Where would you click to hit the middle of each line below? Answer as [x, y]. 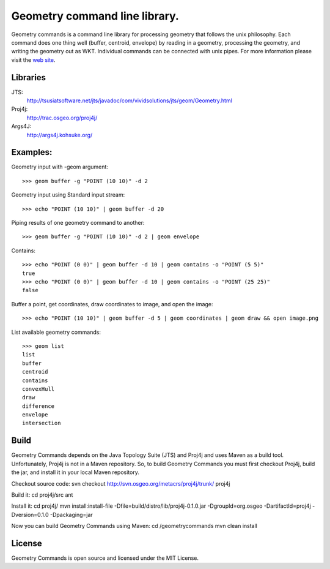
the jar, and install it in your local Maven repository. [75, 472]
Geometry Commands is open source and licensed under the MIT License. [105, 558]
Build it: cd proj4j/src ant [42, 495]
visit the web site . [33, 60]
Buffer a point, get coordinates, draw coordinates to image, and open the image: [112, 304]
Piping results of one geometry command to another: [78, 223]
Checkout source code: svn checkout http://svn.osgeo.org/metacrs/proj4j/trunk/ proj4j [121, 483]
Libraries [28, 77]
